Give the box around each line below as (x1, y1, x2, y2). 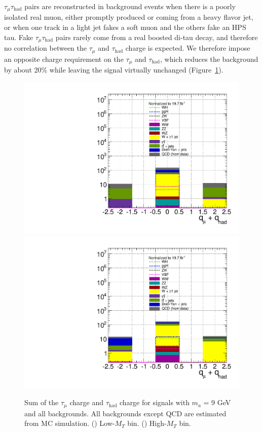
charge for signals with (120, 397, 190, 408)
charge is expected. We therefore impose (125, 43, 250, 53)
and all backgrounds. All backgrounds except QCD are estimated (24, 408, 227, 418)
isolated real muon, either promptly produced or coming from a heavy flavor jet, (4, 12, 253, 22)
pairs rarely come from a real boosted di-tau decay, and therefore (55, 31, 258, 42)
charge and (69, 397, 103, 408)
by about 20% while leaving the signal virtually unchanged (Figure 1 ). (4, 64, 223, 75)
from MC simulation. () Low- (24, 418, 115, 428)
